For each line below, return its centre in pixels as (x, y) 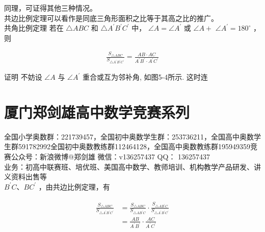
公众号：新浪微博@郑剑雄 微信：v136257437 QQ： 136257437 (111, 156)
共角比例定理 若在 (34, 28)
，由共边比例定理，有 (74, 186)
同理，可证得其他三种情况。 (50, 8)
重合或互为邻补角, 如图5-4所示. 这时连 (145, 77)
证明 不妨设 (23, 77)
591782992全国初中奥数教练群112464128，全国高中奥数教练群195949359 (134, 146)
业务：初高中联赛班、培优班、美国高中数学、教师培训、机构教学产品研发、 (129, 166)
